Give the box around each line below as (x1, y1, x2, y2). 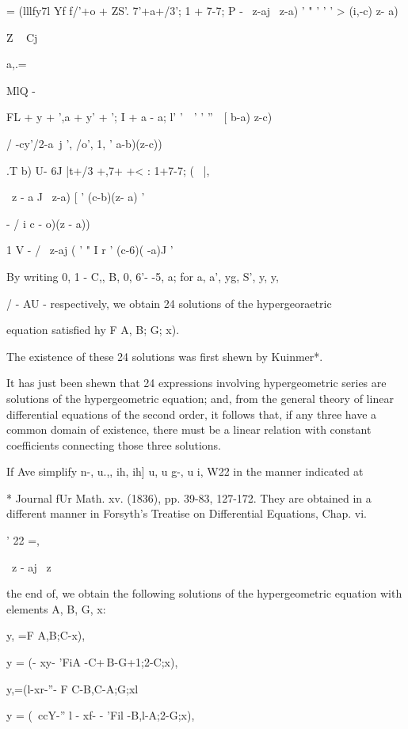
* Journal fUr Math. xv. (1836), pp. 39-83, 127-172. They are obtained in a (6, 489, 372, 506)
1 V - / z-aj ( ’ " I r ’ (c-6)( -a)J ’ (6, 241, 173, 258)
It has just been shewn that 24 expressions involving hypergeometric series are (6, 374, 387, 391)
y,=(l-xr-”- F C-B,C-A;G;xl (6, 680, 139, 697)
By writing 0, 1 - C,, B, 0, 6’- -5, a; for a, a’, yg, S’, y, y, (6, 268, 279, 284)
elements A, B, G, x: (6, 600, 106, 617)
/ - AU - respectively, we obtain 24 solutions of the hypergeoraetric (6, 294, 332, 311)
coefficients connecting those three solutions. (6, 436, 221, 453)
